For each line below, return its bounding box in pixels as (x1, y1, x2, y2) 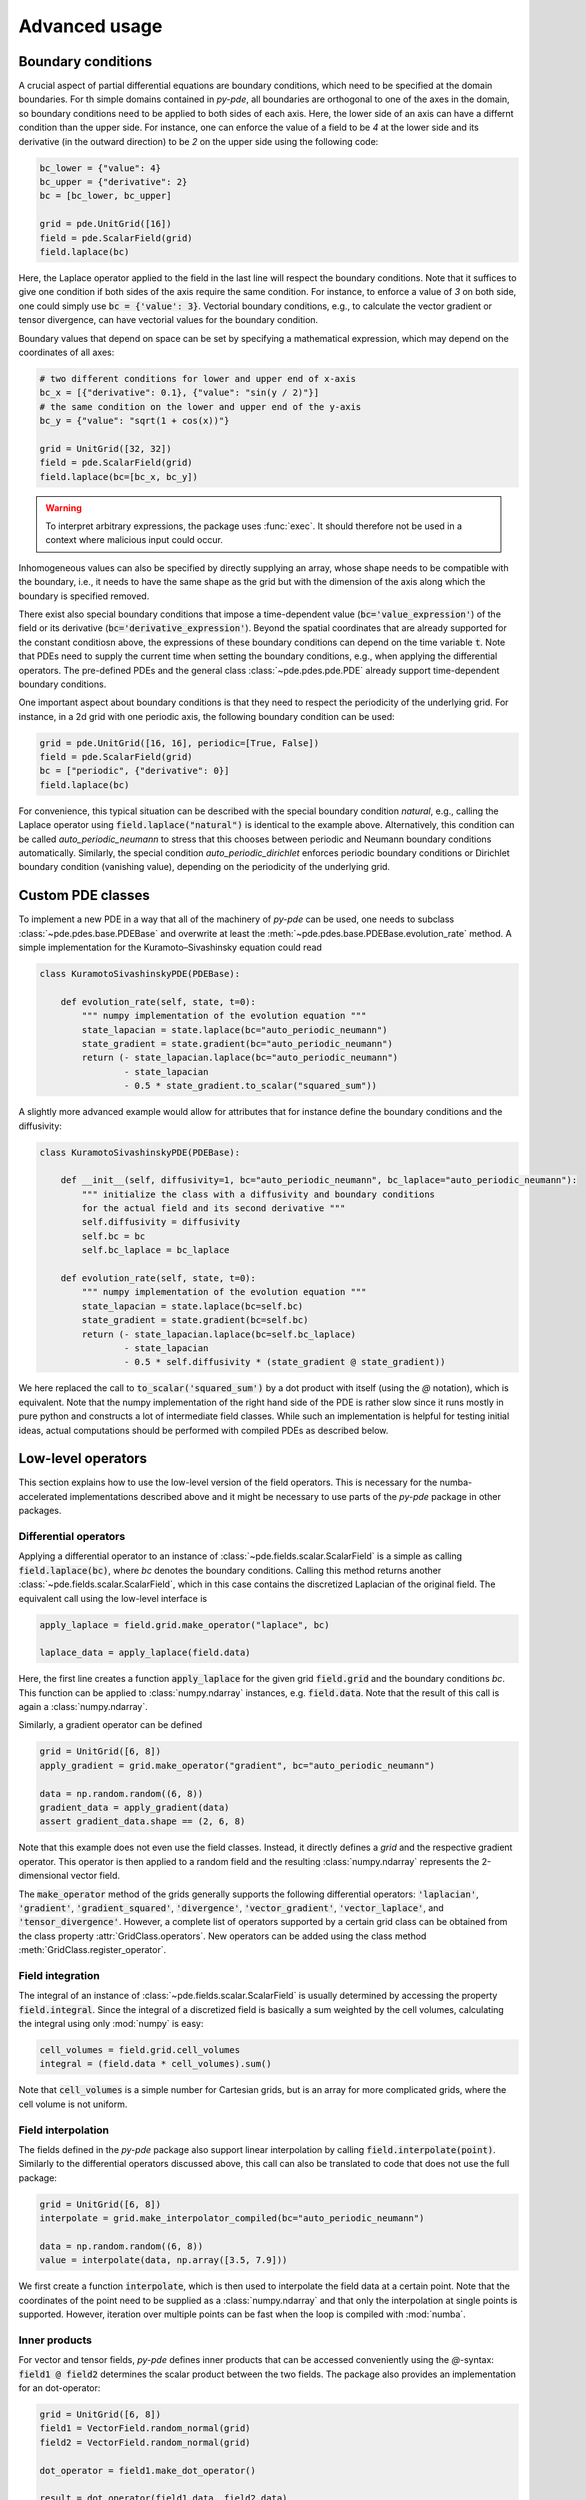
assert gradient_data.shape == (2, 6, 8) (39, 1816, 246, 1827)
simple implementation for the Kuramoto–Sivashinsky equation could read (18, 941, 322, 954)
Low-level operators (18, 1450, 148, 1467)
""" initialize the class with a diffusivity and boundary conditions (81, 1188, 435, 1200)
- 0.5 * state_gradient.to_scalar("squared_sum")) (123, 1080, 378, 1092)
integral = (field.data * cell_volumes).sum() (39, 2058, 272, 2070)
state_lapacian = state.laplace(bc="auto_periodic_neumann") (81, 1024, 388, 1035)
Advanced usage (18, 15, 163, 37)
